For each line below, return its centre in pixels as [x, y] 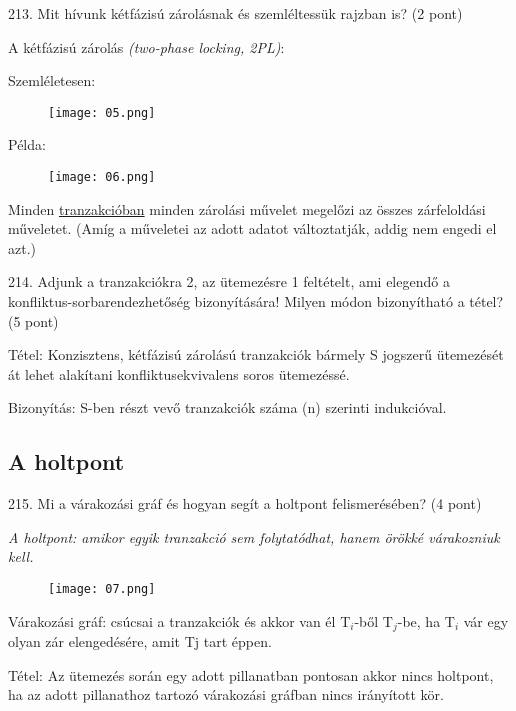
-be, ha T [426, 620]
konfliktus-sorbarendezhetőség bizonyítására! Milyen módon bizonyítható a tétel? [256, 301]
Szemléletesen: [52, 80]
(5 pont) [33, 320]
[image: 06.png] [102, 177]
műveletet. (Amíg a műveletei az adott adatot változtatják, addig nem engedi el [252, 228]
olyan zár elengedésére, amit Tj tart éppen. [140, 641]
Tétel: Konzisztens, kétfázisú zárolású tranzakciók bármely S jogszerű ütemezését [256, 354]
